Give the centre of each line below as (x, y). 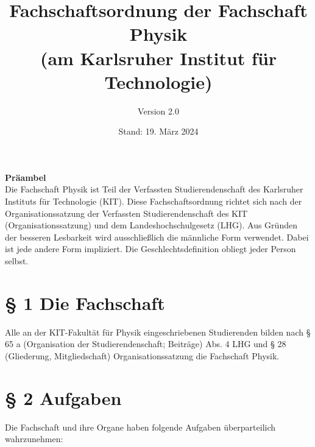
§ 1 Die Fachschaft (85, 302)
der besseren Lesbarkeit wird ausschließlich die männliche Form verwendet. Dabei (157, 237)
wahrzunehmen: (34, 439)
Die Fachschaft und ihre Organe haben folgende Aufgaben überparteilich (140, 427)
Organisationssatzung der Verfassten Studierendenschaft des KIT (126, 213)
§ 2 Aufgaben (63, 397)
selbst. (17, 261)
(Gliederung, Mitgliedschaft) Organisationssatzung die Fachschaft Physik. (142, 355)
